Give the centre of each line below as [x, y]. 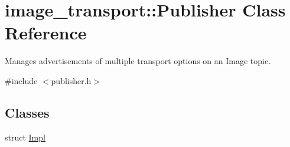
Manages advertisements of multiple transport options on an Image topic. [138, 61]
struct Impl [25, 137]
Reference [46, 33]
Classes [27, 112]
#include [21, 80]
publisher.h [71, 80]
